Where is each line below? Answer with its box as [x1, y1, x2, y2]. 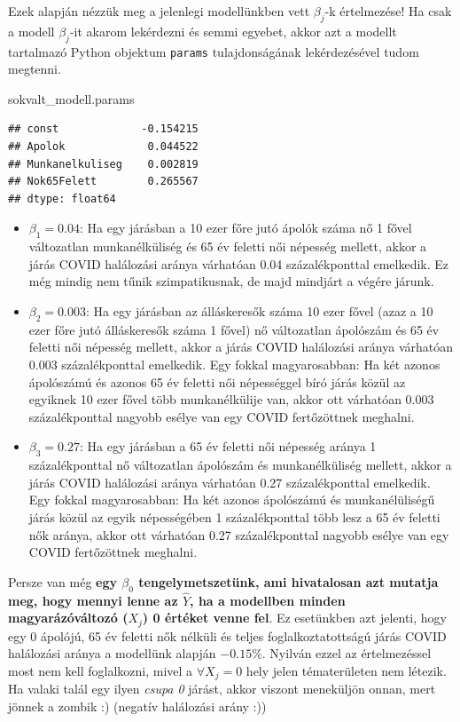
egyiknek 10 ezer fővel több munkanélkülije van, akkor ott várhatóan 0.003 [28, 390, 434, 409]
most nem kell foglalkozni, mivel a [8, 661, 193, 679]
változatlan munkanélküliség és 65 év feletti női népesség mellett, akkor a [28, 237, 427, 256]
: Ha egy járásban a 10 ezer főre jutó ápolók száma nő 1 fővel [79, 218, 412, 237]
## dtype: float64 [8, 192, 116, 205]
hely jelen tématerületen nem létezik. [246, 661, 447, 679]
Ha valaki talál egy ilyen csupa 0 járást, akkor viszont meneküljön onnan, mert [8, 679, 436, 698]
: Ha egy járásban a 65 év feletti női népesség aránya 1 [79, 437, 377, 456]
